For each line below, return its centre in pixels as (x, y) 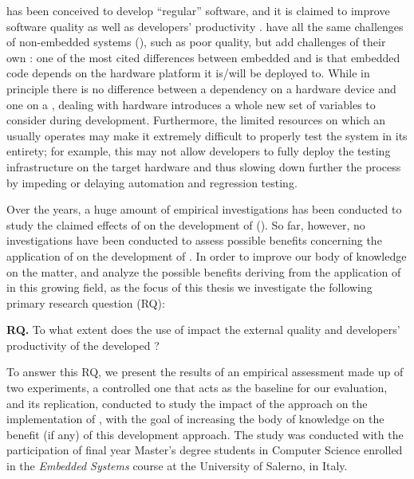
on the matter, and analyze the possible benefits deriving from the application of (204, 271)
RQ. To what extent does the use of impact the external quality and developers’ (203, 330)
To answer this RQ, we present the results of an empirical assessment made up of (205, 372)
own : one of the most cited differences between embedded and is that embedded (203, 57)
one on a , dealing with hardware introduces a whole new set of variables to (191, 104)
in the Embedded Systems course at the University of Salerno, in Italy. (177, 466)
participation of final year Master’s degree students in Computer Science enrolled (205, 450)
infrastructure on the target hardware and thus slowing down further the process (204, 166)
